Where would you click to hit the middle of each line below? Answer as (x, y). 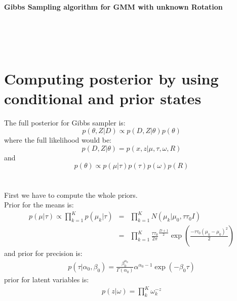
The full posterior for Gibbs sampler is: (65, 122)
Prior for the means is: (39, 205)
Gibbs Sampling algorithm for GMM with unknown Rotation (113, 7)
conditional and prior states (103, 98)
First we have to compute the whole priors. (71, 195)
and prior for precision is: (43, 253)
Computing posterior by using (111, 78)
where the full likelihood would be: (58, 140)
